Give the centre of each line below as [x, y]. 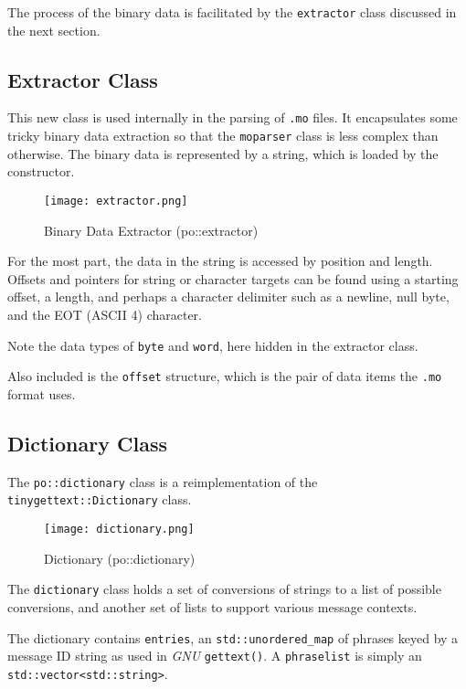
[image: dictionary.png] [119, 529]
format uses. [42, 393]
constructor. [41, 171]
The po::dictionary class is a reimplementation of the [163, 481]
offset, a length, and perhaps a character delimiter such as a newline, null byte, [228, 297]
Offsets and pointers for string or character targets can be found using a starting [233, 278]
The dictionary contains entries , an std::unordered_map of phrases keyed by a [233, 637]
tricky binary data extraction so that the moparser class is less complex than [223, 136]
